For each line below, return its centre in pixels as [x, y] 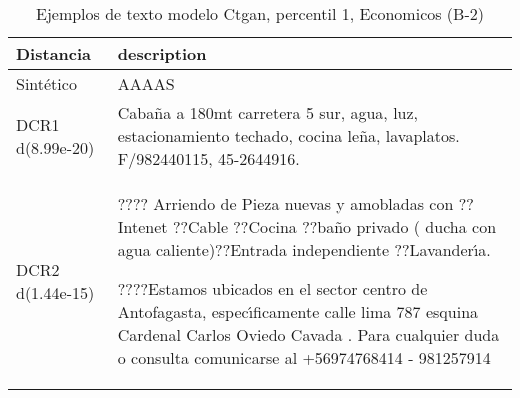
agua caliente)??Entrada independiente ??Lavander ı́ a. [304, 249]
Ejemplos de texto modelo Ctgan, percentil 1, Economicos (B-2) [260, 13]
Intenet [142, 226]
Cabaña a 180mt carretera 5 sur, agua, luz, [268, 112]
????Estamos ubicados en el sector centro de [272, 288]
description [162, 53]
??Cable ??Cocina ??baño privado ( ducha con [334, 226]
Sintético [46, 83]
